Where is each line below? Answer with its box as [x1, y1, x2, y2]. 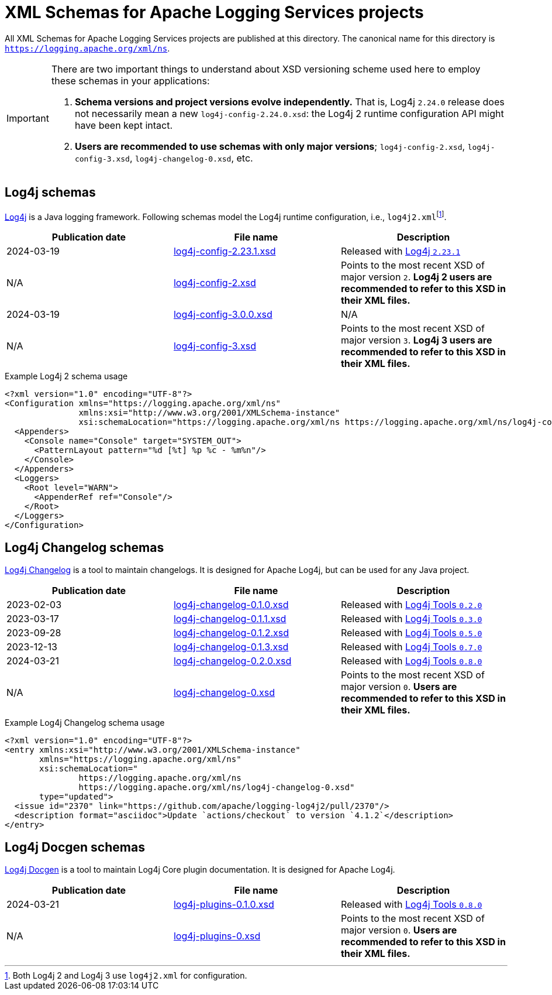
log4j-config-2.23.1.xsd [173, 245, 276, 258]
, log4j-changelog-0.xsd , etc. [129, 152, 253, 164]
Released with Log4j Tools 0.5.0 [340, 627, 482, 639]
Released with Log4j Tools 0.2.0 [340, 599, 482, 611]
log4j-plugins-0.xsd [173, 929, 261, 942]
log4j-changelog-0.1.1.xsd [173, 613, 287, 625]
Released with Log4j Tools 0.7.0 [340, 641, 482, 653]
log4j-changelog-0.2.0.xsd [173, 655, 292, 667]
